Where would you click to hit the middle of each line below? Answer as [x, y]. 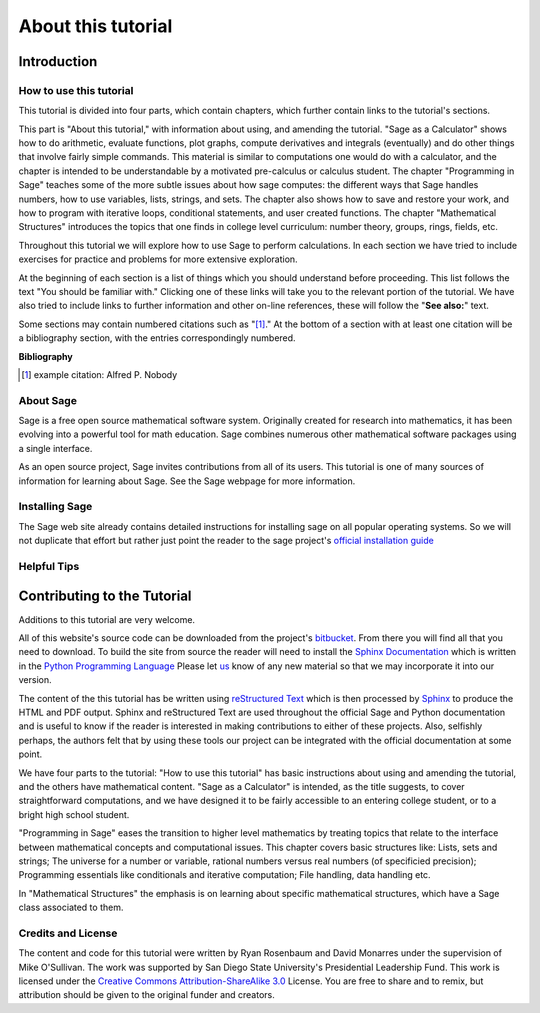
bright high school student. [74, 814]
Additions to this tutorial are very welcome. [106, 619]
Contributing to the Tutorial [105, 595]
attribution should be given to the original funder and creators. [146, 995]
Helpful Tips [49, 566]
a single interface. [55, 448]
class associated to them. [71, 907]
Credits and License [68, 933]
